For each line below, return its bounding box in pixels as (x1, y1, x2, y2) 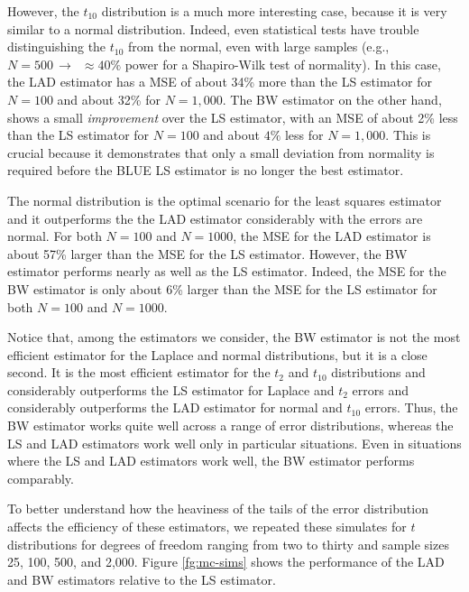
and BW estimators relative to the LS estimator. (7, 569, 276, 588)
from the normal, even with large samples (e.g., (128, 37, 390, 56)
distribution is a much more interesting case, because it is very (101, 2, 447, 20)
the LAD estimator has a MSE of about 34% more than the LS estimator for (7, 72, 432, 91)
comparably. (7, 468, 74, 487)
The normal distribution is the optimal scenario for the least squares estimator (7, 190, 442, 209)
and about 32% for (57, 89, 161, 108)
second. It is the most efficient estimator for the (7, 363, 271, 382)
